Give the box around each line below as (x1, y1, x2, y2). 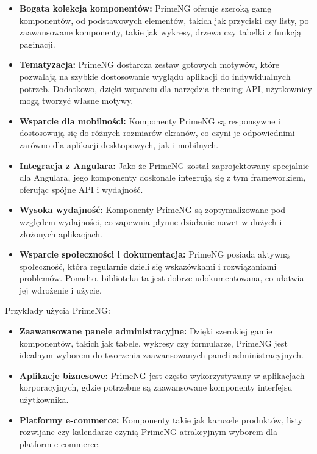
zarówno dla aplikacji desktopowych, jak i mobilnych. (19, 138, 219, 151)
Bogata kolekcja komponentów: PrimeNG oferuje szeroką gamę (19, 2, 271, 14)
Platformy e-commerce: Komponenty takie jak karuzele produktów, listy (19, 413, 302, 426)
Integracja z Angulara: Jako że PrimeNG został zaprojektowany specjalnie (19, 159, 309, 171)
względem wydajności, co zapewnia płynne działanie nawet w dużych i (19, 215, 282, 228)
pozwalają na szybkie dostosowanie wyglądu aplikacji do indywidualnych (19, 70, 291, 82)
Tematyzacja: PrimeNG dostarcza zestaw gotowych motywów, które (19, 58, 280, 71)
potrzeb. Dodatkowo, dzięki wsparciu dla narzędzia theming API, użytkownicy (19, 82, 312, 95)
